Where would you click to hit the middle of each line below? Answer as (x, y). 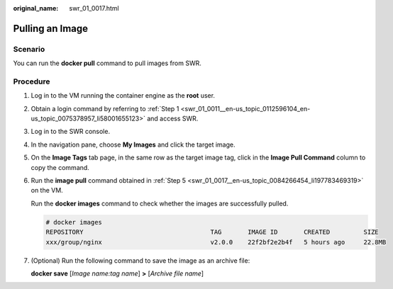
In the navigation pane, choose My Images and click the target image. (133, 144)
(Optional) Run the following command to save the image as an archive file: (140, 260)
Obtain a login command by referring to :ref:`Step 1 (105, 108)
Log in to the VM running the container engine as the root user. (123, 96)
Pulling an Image (51, 28)
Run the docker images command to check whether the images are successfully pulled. (160, 203)
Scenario (29, 49)
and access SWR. (172, 119)
